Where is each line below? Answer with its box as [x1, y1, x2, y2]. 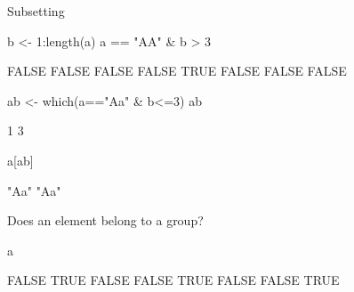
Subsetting [7, 2, 65, 20]
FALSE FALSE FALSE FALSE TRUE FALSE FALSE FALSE [7, 61, 347, 80]
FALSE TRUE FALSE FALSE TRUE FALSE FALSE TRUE [7, 271, 340, 289]
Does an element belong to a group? [7, 211, 204, 230]
